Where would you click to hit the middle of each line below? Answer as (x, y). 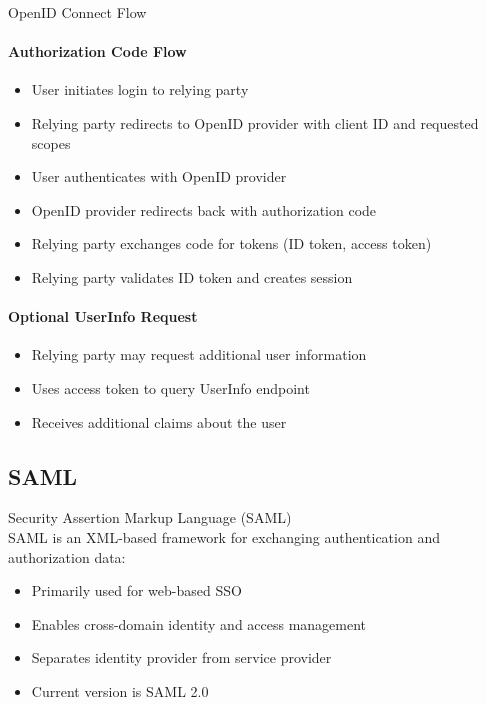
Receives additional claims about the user (159, 421)
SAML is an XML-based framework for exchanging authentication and (224, 536)
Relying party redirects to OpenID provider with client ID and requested (255, 122)
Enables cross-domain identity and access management (199, 623)
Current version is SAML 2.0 (120, 690)
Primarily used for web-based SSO (136, 590)
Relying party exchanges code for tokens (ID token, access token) (231, 243)
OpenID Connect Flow (77, 12)
